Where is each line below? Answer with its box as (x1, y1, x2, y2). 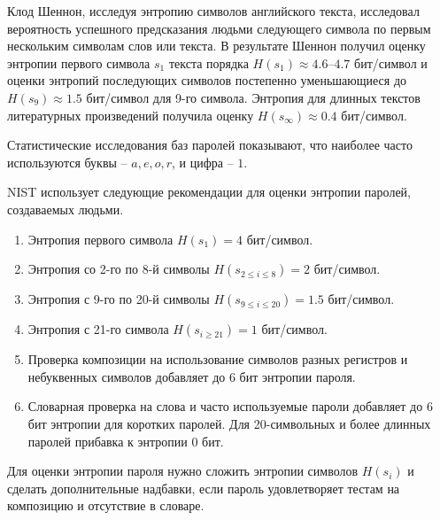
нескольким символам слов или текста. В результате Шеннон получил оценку (7, 36, 426, 55)
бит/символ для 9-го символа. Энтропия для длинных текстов (86, 88, 421, 106)
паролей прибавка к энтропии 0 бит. (27, 431, 224, 450)
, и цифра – (172, 152, 234, 171)
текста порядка (168, 53, 249, 72)
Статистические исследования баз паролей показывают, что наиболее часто (7, 136, 413, 154)
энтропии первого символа (7, 53, 151, 72)
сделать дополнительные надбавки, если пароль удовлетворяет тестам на (7, 478, 400, 497)
